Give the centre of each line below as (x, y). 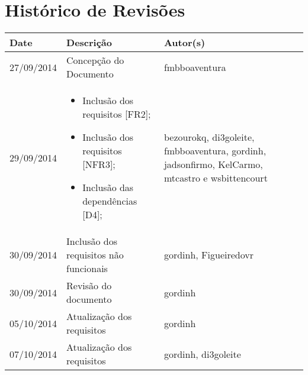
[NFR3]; (99, 164)
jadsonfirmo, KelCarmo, (213, 164)
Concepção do (95, 60)
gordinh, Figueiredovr (209, 255)
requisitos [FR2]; (117, 114)
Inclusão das (108, 187)
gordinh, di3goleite (202, 354)
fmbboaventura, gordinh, (215, 151)
